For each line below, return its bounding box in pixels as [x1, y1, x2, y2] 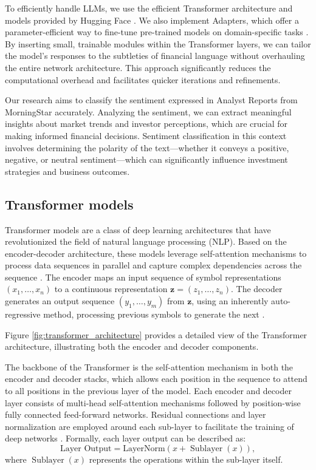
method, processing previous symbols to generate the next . [43, 308, 265, 321]
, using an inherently [191, 295, 269, 307]
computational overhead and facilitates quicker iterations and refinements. [5, 73, 281, 86]
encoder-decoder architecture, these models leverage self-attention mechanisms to [5, 247, 307, 259]
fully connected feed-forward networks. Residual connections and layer [5, 408, 266, 421]
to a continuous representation [54, 282, 168, 295]
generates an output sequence [5, 295, 115, 307]
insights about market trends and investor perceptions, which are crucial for [5, 117, 288, 130]
